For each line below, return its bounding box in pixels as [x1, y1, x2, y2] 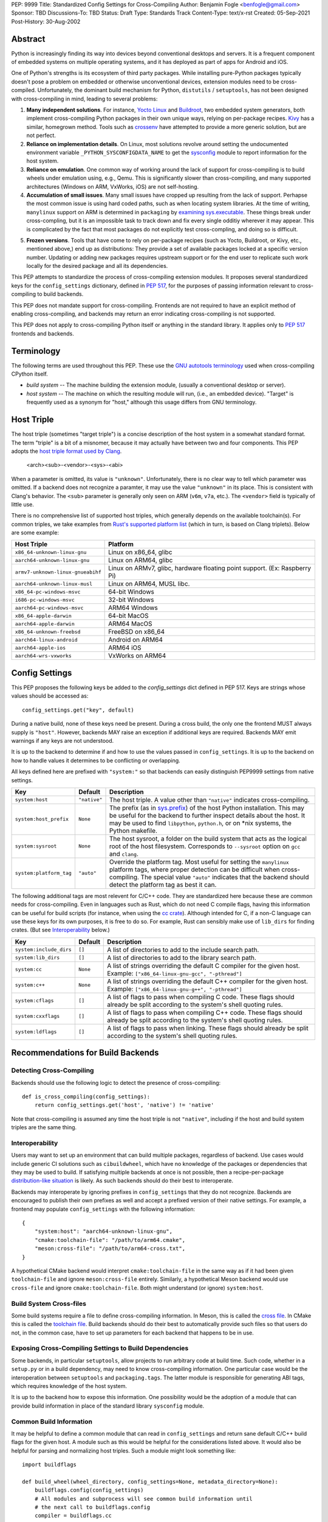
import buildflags [22, 1461, 77, 1468]
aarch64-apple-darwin [15, 620, 75, 627]
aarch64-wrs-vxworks [15, 652, 72, 659]
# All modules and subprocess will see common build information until [34, 1495, 253, 1502]
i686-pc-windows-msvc [15, 597, 75, 603]
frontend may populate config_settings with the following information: [11, 1205, 196, 1213]
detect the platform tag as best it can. [109, 880, 217, 889]
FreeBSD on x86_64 [108, 628, 165, 636]
